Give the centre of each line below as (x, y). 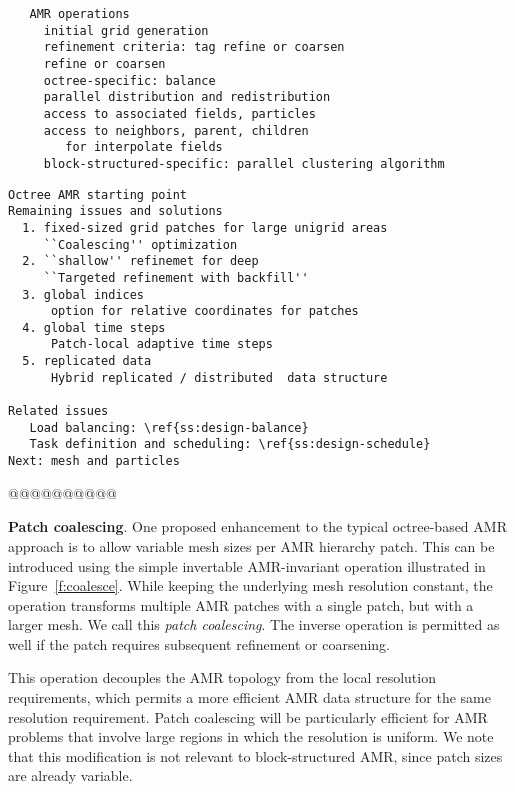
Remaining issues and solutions (115, 211)
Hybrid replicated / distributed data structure (219, 377)
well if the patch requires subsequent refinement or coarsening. (199, 643)
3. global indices (83, 294)
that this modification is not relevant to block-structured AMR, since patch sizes (255, 755)
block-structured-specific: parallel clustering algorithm (244, 163)
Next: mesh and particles (94, 461)
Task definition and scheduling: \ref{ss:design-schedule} (230, 444)
